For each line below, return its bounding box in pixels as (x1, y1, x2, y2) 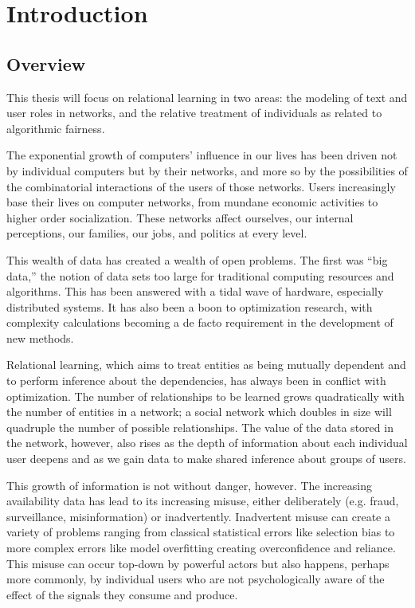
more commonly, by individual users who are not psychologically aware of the (6, 571, 385, 587)
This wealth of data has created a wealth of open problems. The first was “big (6, 251, 388, 268)
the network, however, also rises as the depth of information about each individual (6, 434, 408, 451)
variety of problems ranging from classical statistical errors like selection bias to (6, 524, 395, 540)
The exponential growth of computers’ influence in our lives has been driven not (6, 147, 397, 163)
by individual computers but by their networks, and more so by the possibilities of (6, 162, 408, 178)
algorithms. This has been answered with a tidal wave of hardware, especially (6, 283, 384, 300)
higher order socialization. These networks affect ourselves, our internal (6, 209, 354, 226)
